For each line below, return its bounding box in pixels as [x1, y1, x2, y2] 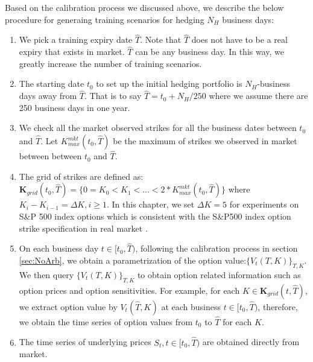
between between [19, 150, 82, 162]
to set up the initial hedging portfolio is [96, 77, 242, 90]
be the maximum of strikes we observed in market [113, 135, 297, 147]
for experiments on [229, 198, 299, 211]
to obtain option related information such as [137, 268, 301, 281]
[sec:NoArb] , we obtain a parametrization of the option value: [19, 254, 247, 266]
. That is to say [84, 89, 142, 102]
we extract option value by [19, 300, 118, 313]
